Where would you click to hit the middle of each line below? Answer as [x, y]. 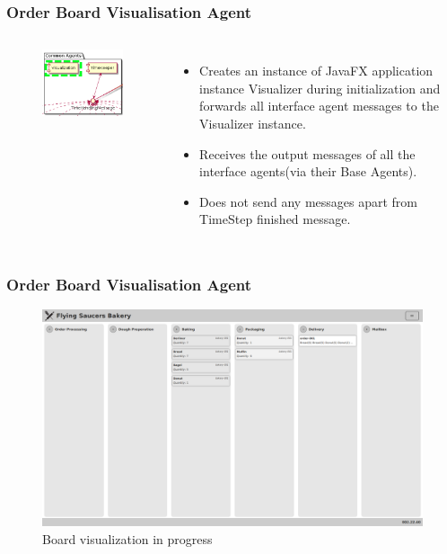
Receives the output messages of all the [307, 153]
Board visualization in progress [127, 538]
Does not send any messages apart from [309, 201]
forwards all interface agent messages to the [319, 106]
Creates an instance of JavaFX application [316, 71]
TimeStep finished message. [275, 219]
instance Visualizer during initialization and [320, 88]
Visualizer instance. [253, 123]
